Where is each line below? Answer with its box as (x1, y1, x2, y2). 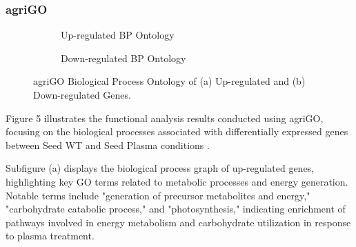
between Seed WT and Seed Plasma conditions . (6, 137, 210, 152)
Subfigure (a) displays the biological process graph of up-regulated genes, (6, 161, 315, 175)
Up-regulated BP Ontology (61, 28, 175, 42)
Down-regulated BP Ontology (61, 50, 186, 65)
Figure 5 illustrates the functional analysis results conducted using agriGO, (6, 110, 324, 125)
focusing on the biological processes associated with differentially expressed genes (6, 124, 348, 139)
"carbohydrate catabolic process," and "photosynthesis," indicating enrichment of (6, 201, 346, 216)
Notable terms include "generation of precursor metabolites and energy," (6, 188, 310, 202)
